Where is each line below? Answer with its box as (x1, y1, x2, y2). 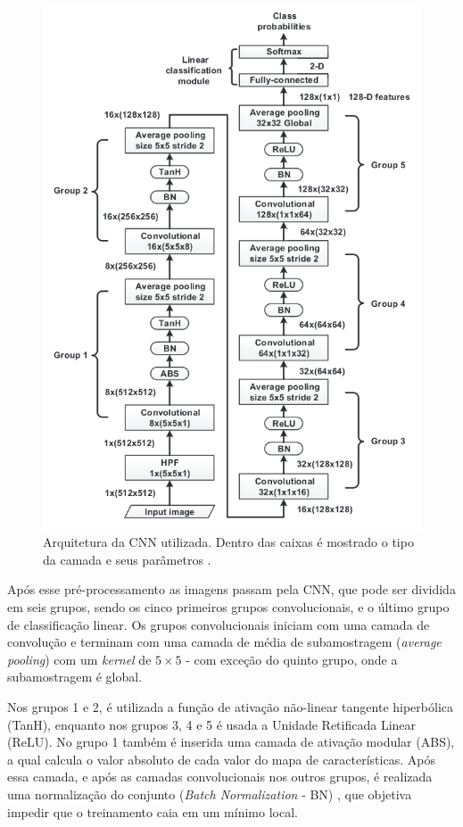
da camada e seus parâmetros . (43, 550, 211, 568)
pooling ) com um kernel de (7, 649, 152, 668)
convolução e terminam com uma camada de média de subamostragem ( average (7, 633, 442, 651)
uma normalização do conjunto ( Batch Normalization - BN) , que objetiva (7, 785, 412, 804)
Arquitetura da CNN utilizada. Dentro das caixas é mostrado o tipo (43, 533, 414, 551)
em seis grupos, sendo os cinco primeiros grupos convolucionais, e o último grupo (7, 598, 450, 616)
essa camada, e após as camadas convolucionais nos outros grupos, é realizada (7, 767, 433, 786)
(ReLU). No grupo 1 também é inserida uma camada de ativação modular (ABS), (7, 732, 455, 751)
